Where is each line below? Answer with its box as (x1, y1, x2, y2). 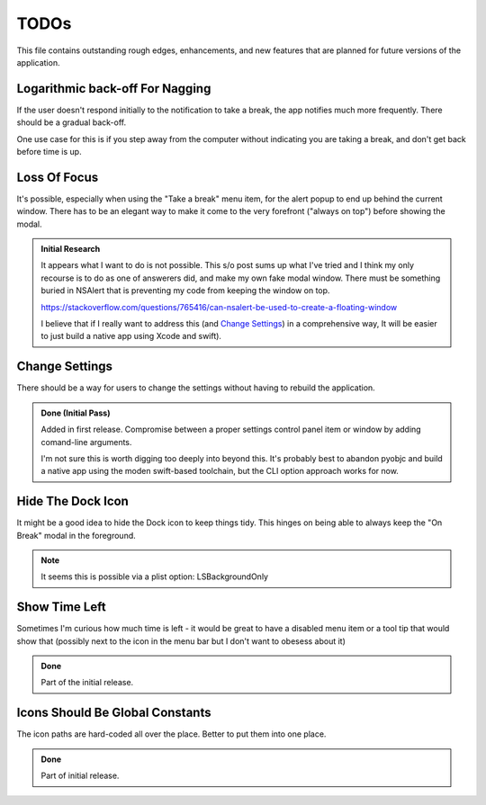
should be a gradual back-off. (16, 117, 126, 128)
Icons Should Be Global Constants (16, 705, 211, 720)
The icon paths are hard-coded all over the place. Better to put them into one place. (16, 729, 327, 739)
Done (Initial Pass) (40, 407, 111, 418)
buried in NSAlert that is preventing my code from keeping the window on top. (40, 285, 330, 296)
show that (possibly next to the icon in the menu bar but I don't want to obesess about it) (16, 635, 346, 647)
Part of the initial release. (40, 677, 134, 688)
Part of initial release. (40, 770, 120, 782)
